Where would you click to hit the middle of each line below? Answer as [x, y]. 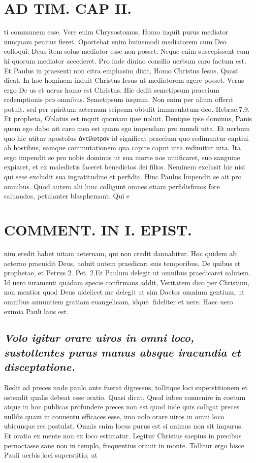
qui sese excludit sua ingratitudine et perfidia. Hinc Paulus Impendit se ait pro [123, 177]
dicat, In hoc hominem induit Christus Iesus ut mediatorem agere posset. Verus [124, 80]
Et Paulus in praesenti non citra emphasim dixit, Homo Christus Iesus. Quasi [121, 70]
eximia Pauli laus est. [36, 311]
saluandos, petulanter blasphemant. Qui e [67, 196]
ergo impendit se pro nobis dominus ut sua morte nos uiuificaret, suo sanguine [122, 157]
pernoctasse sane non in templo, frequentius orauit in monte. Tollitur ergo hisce [124, 445]
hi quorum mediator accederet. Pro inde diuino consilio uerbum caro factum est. [125, 60]
